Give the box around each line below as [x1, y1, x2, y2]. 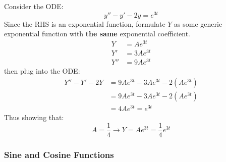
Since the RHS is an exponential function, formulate [4, 18, 165, 29]
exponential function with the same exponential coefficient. [4, 28, 191, 39]
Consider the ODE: [4, 1, 64, 11]
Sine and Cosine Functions [4, 148, 114, 160]
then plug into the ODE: [4, 66, 80, 76]
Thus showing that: [4, 112, 64, 122]
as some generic [174, 18, 222, 29]
